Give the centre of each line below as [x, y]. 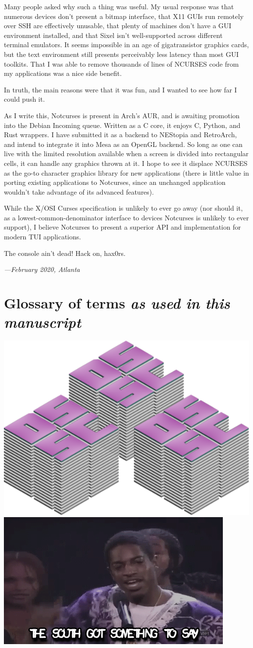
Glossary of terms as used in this [117, 303]
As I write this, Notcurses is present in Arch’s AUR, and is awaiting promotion [122, 115]
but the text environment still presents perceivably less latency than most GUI [121, 54]
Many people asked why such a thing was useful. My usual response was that [119, 6]
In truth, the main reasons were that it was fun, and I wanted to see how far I [120, 89]
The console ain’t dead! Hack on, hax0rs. [65, 253]
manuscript [43, 322]
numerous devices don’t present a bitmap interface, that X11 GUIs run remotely [124, 16]
